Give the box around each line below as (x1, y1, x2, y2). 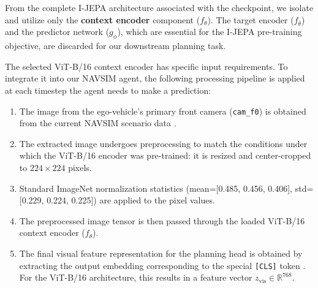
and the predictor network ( (5, 25, 110, 38)
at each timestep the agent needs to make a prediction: (5, 83, 211, 96)
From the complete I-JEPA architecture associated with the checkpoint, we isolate (5, 1, 314, 13)
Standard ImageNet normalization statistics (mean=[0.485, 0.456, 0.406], (19, 181, 293, 194)
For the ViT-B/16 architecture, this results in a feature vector (19, 271, 252, 284)
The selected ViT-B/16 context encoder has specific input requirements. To (5, 59, 288, 72)
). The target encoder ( (207, 13, 294, 26)
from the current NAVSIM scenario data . (19, 116, 176, 129)
